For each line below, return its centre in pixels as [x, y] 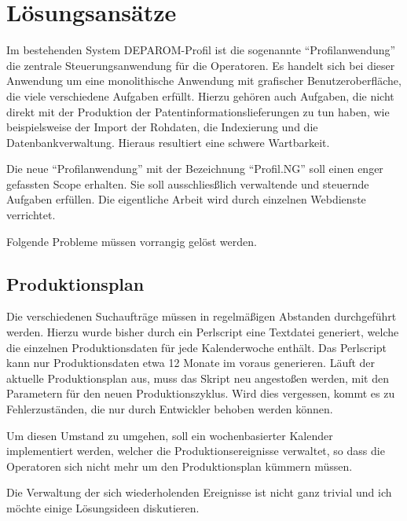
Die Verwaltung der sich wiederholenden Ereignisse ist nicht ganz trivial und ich [199, 492]
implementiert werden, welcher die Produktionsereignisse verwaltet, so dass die [196, 451]
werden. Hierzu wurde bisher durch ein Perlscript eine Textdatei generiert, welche [203, 332]
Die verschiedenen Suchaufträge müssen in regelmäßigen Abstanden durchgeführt [202, 316]
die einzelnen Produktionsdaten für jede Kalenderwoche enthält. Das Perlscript [197, 347]
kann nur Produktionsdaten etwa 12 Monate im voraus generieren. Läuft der [191, 363]
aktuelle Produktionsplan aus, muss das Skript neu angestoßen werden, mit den [198, 378]
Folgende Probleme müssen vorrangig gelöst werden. [132, 241]
